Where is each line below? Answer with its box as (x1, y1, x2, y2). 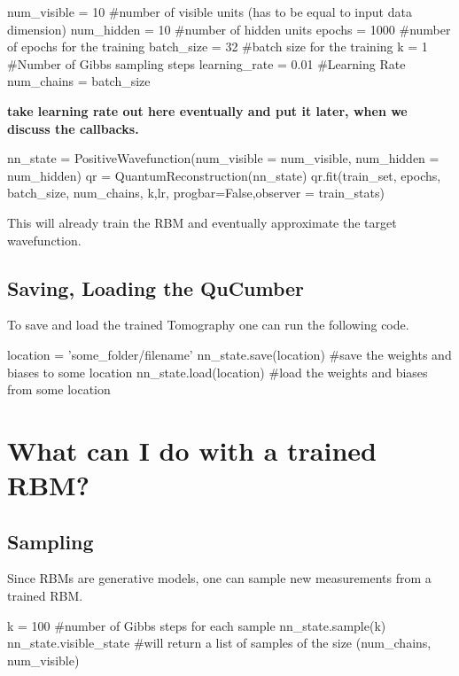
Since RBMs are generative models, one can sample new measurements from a (7, 569, 432, 587)
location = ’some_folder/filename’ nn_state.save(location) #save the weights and (7, 345, 452, 363)
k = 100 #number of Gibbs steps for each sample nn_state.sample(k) (7, 616, 386, 634)
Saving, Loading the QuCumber (7, 274, 305, 301)
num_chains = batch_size (7, 72, 151, 90)
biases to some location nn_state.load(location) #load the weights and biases (7, 362, 428, 381)
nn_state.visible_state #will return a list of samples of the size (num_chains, (7, 633, 432, 652)
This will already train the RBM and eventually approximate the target (7, 213, 397, 231)
